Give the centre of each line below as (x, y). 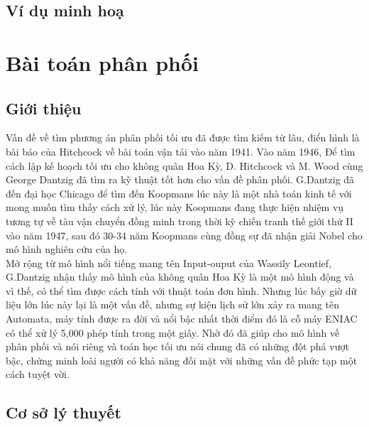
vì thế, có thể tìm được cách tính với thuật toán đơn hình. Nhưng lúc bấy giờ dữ (181, 290)
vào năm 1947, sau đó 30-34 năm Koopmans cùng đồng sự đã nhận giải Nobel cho (184, 235)
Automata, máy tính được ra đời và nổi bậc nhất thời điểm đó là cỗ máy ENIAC (182, 319)
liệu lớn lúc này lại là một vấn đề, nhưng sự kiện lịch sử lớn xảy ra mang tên (172, 304)
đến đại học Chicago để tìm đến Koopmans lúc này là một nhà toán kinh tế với (179, 193)
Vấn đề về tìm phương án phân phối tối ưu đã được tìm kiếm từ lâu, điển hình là (183, 137)
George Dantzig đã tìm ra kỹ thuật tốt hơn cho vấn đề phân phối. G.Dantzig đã (180, 179)
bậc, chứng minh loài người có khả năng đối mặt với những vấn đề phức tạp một (182, 360)
